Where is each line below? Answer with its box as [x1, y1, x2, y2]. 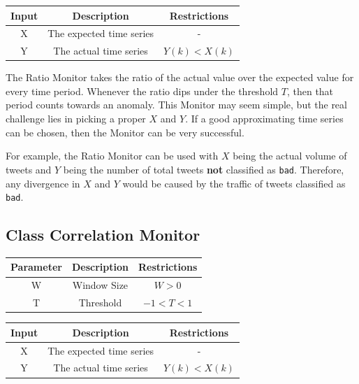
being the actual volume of [233, 148, 347, 163]
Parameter [10, 259, 62, 274]
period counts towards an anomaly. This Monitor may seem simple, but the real [6, 97, 347, 112]
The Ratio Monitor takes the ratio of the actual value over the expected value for [6, 70, 354, 85]
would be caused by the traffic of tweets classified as [122, 176, 346, 190]
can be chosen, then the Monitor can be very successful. [6, 125, 244, 139]
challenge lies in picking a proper [6, 111, 146, 126]
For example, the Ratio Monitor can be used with [6, 148, 219, 163]
